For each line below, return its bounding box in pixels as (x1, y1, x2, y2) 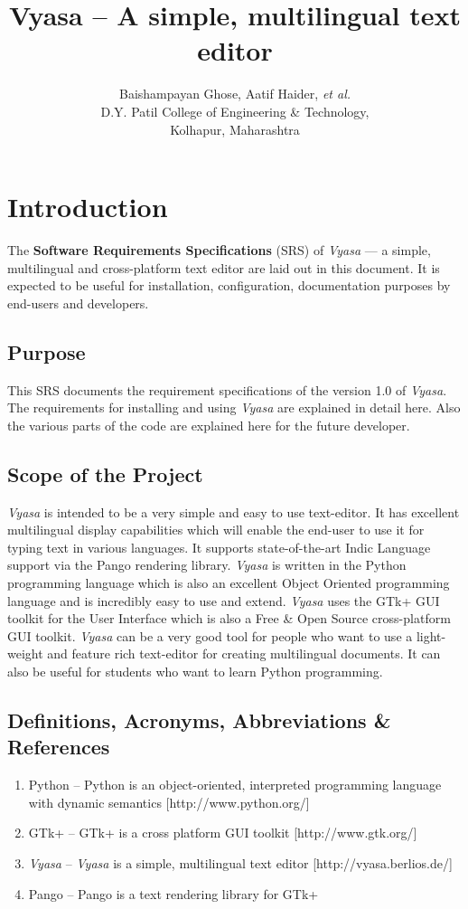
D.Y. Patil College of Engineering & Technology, (100, 101, 370, 120)
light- (416, 626, 446, 645)
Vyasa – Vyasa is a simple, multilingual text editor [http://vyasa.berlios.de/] (28, 853, 453, 872)
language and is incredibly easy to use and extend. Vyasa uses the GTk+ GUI (7, 591, 440, 610)
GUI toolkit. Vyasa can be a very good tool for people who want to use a (7, 626, 413, 645)
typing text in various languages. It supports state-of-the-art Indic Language (7, 537, 431, 556)
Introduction (7, 188, 168, 225)
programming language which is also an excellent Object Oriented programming (7, 573, 450, 592)
